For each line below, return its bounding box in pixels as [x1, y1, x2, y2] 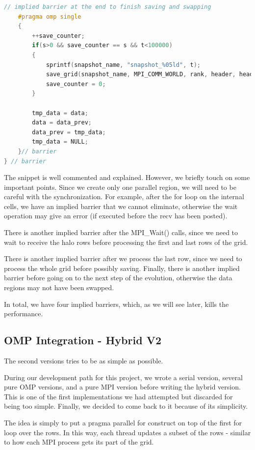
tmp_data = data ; [32, 109, 88, 117]
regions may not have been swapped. [4, 282, 114, 293]
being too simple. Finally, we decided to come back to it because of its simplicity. [4, 401, 248, 411]
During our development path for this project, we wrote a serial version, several [4, 372, 243, 382]
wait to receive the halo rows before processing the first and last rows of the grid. [4, 237, 248, 247]
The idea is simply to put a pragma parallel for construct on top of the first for [4, 417, 242, 427]
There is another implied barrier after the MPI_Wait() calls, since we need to [4, 227, 238, 238]
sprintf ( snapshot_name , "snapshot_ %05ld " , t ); [46, 61, 201, 68]
